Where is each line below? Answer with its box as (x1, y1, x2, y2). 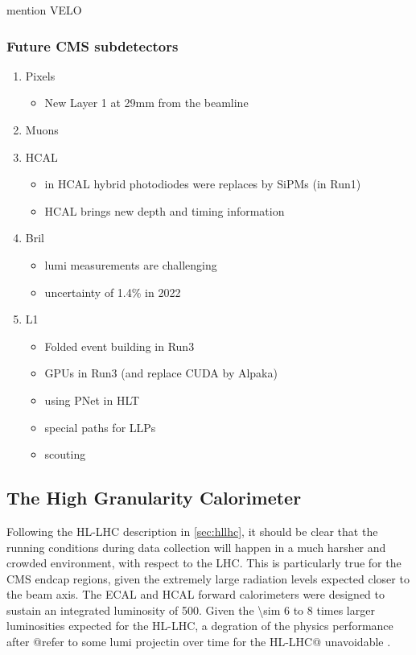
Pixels (25, 67, 56, 84)
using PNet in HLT (44, 391, 140, 408)
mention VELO (6, 2, 82, 18)
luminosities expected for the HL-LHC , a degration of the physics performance (6, 617, 393, 634)
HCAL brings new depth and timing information (44, 202, 285, 219)
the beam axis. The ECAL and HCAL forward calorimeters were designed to (6, 586, 385, 603)
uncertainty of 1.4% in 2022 (44, 283, 181, 300)
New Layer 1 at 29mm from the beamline (44, 94, 249, 111)
